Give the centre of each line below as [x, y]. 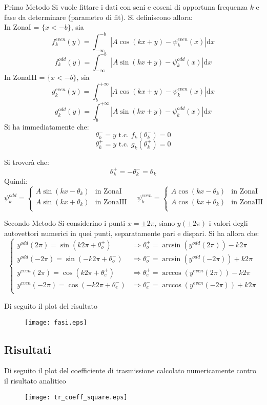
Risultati [28, 349]
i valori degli [228, 223]
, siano [165, 223]
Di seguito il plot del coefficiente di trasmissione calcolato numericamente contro [130, 370]
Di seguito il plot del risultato [51, 306]
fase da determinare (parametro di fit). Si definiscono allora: [98, 17]
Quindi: [16, 180]
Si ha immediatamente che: [47, 126]
